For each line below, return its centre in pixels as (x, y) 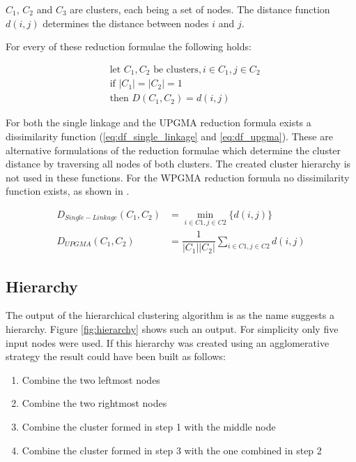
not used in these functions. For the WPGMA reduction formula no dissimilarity (178, 177)
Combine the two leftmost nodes (91, 379)
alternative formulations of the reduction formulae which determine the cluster (173, 150)
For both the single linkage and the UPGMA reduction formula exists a (158, 122)
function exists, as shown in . (68, 191)
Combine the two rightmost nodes (94, 403)
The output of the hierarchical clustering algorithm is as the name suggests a (170, 315)
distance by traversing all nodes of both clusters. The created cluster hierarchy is (178, 164)
